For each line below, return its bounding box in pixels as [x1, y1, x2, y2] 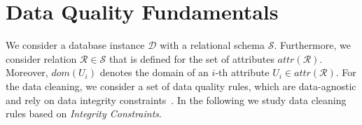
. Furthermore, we [274, 38, 351, 52]
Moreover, [6, 65, 48, 80]
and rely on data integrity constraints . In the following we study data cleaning [6, 92, 347, 107]
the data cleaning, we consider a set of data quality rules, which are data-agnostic [6, 78, 356, 93]
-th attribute [215, 65, 270, 80]
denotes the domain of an [99, 65, 209, 80]
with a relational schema [160, 38, 265, 52]
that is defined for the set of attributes [109, 51, 274, 66]
